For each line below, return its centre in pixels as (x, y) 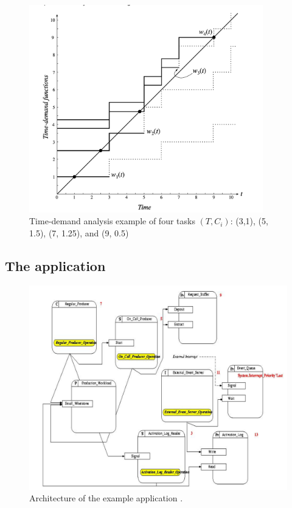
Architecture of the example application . (106, 498)
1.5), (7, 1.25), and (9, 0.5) (79, 232)
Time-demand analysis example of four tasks (112, 221)
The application (55, 265)
